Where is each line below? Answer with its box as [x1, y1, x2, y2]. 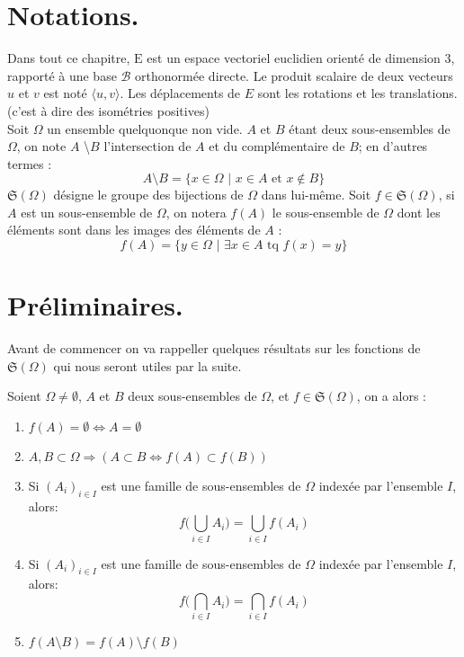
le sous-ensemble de [272, 202, 379, 221]
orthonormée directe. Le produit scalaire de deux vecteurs [135, 66, 453, 84]
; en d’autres [358, 137, 428, 155]
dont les [397, 202, 441, 221]
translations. [388, 84, 458, 102]
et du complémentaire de [209, 137, 345, 155]
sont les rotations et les [257, 84, 386, 102]
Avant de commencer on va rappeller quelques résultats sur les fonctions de [7, 339, 421, 358]
